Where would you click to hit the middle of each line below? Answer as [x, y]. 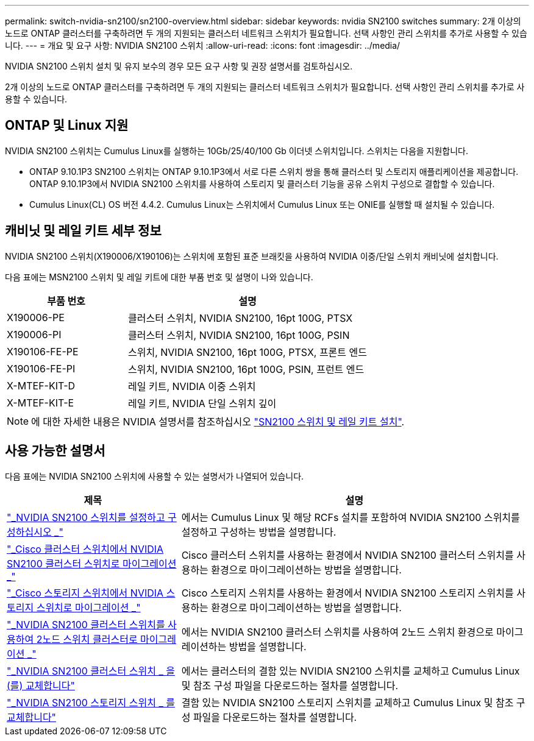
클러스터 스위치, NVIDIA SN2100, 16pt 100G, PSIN [239, 335]
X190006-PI [34, 334]
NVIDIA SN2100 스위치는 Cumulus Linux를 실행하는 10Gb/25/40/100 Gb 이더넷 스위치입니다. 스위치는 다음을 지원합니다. [237, 151]
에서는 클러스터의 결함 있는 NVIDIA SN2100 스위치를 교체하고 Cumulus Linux [351, 671]
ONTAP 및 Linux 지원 [67, 126]
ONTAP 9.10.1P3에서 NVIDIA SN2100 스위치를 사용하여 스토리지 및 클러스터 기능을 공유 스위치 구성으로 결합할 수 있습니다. [262, 183]
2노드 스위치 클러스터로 [87, 639]
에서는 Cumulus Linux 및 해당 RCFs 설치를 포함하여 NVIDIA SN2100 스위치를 [351, 517]
